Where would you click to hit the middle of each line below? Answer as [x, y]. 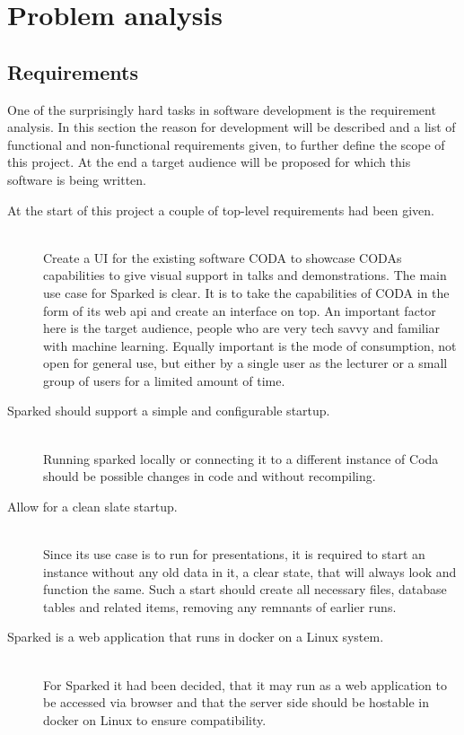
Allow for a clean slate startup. [92, 506]
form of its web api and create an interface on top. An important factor [240, 310]
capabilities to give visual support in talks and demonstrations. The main [245, 275]
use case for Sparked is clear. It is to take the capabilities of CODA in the [246, 292]
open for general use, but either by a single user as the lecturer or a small [245, 363]
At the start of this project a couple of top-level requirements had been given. [221, 210]
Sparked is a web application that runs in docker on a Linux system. [196, 637]
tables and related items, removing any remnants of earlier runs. [220, 606]
